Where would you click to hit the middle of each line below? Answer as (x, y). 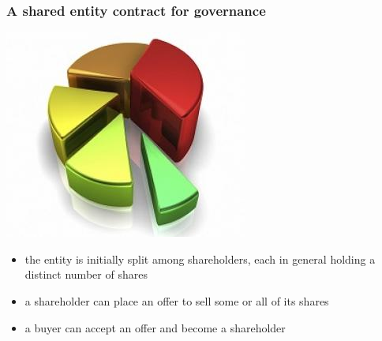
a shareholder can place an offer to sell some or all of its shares (177, 301)
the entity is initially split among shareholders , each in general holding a (200, 259)
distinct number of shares (86, 274)
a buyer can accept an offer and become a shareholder (155, 327)
